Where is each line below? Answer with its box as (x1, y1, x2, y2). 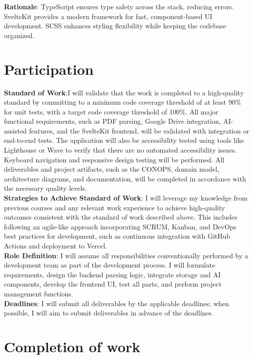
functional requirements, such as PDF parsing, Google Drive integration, (4, 116, 221, 126)
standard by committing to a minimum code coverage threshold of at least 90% (4, 97, 241, 107)
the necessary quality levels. (4, 183, 87, 193)
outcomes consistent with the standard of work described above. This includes (4, 212, 237, 222)
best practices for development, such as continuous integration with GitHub (4, 231, 231, 241)
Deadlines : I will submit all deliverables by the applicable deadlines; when (4, 298, 229, 308)
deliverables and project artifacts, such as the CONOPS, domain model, (4, 164, 219, 174)
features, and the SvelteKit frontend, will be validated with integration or (29, 125, 250, 135)
